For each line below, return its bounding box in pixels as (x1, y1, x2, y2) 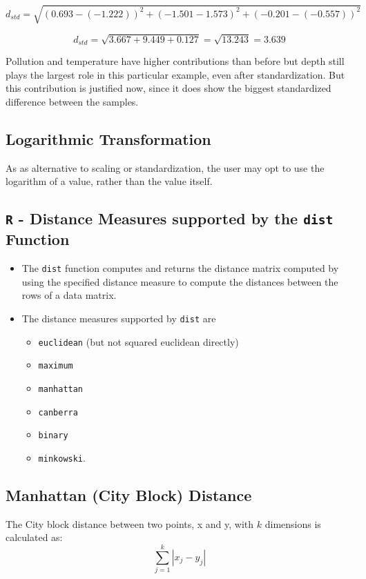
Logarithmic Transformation (6, 128, 211, 149)
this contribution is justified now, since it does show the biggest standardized (6, 81, 331, 95)
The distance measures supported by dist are (21, 311, 216, 325)
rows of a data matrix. (21, 288, 117, 302)
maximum (38, 361, 73, 371)
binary (38, 431, 68, 441)
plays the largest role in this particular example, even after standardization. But (6, 67, 345, 81)
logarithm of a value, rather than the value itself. (6, 174, 213, 188)
